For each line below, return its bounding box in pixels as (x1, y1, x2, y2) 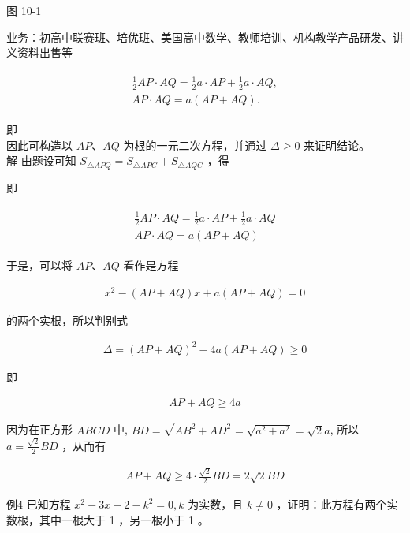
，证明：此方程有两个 (276, 496, 387, 512)
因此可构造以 (6, 136, 73, 153)
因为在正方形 (6, 421, 73, 438)
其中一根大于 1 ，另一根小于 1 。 (39, 511, 209, 527)
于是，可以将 (6, 256, 73, 273)
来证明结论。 (304, 136, 371, 153)
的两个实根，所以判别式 (6, 311, 128, 328)
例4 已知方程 (6, 496, 71, 512)
